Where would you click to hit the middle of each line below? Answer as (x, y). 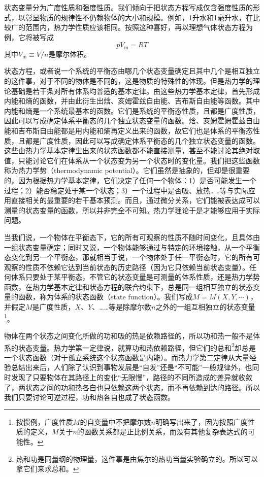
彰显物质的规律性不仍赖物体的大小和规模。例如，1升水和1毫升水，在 (139, 17)
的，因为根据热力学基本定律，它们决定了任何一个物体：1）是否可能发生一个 (130, 180)
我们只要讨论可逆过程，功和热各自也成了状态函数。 (89, 397)
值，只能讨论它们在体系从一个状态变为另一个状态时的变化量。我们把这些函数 (132, 160)
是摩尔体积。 (70, 54)
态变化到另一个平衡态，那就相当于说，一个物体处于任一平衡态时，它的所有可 (132, 257)
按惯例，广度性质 (44, 421)
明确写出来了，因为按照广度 (201, 421)
